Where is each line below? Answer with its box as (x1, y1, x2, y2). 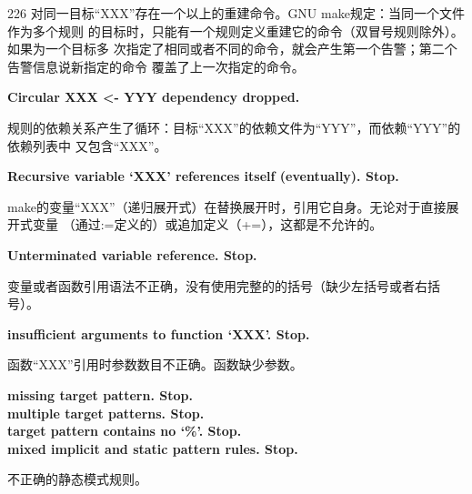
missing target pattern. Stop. (7, 385, 193, 404)
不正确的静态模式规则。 (7, 469, 147, 489)
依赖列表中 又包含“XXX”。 (7, 136, 167, 155)
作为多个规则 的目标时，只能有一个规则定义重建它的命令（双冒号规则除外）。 (7, 21, 464, 40)
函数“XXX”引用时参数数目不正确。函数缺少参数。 (7, 355, 303, 374)
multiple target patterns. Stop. (7, 403, 205, 422)
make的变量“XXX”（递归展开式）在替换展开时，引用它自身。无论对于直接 (7, 197, 447, 216)
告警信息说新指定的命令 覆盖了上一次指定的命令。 (7, 56, 305, 76)
